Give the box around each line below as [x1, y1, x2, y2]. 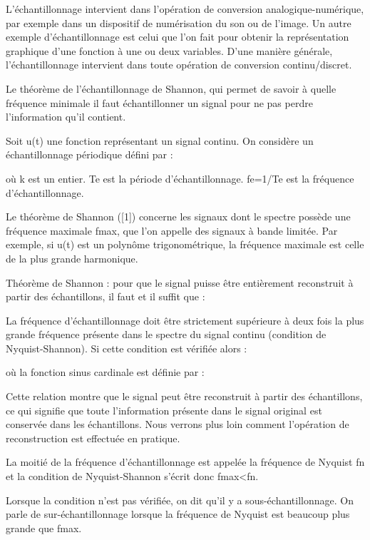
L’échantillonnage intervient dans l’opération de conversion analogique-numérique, [6, 1, 364, 16]
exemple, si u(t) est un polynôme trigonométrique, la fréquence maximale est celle [6, 237, 364, 252]
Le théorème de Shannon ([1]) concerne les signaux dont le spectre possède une [6, 209, 351, 224]
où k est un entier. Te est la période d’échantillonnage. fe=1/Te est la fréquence [6, 170, 354, 185]
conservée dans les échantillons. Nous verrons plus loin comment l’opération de [6, 417, 349, 432]
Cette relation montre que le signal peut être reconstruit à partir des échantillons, [6, 389, 363, 404]
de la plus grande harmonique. [6, 250, 138, 265]
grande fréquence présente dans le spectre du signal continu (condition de [6, 327, 327, 342]
